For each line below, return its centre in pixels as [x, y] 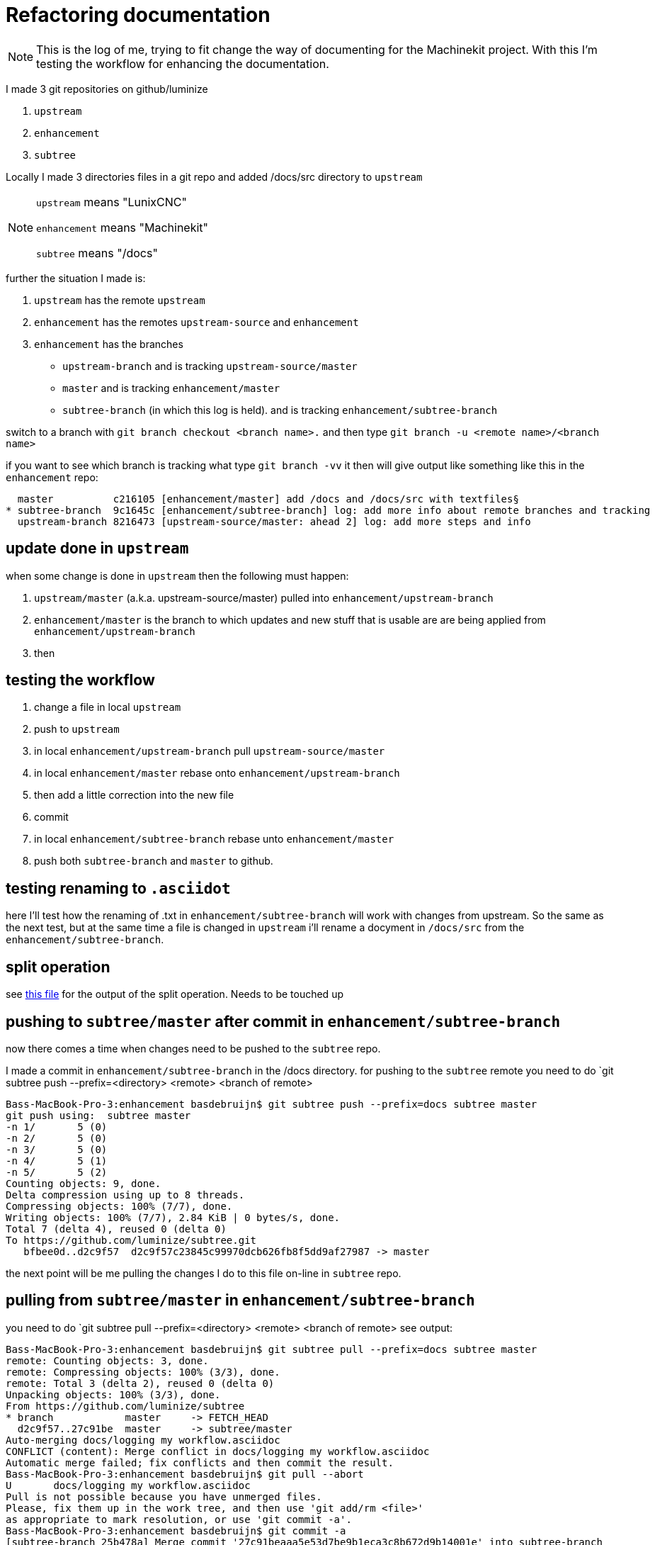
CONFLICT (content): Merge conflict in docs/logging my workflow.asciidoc [218, 1451]
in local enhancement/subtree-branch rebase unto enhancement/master [214, 839]
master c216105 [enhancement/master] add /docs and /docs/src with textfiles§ [268, 499]
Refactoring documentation [138, 15]
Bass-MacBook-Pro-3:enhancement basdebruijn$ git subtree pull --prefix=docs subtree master [272, 1349]
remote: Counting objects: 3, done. [107, 1360]
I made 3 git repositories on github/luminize [107, 89]
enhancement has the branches [109, 344]
